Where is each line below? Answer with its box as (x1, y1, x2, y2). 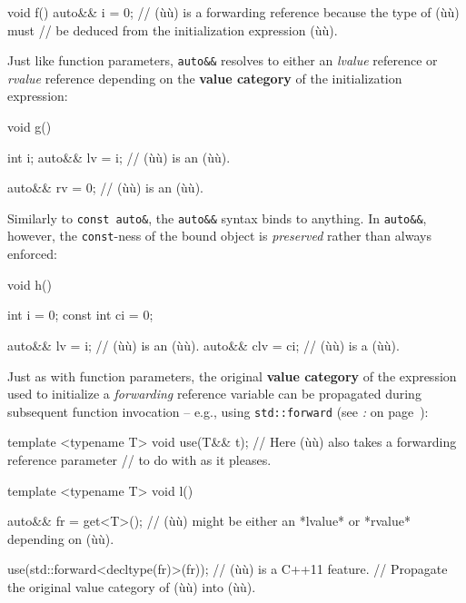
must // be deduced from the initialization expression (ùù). (7, 20, 338, 39)
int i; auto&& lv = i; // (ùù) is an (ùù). (7, 147, 231, 166)
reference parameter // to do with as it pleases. (7, 450, 272, 469)
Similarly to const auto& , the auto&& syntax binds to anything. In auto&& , (7, 208, 427, 227)
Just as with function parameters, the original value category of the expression (7, 366, 457, 385)
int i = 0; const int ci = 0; (7, 305, 154, 324)
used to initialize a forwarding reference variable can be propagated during (7, 384, 421, 403)
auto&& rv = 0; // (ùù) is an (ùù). (7, 178, 203, 197)
